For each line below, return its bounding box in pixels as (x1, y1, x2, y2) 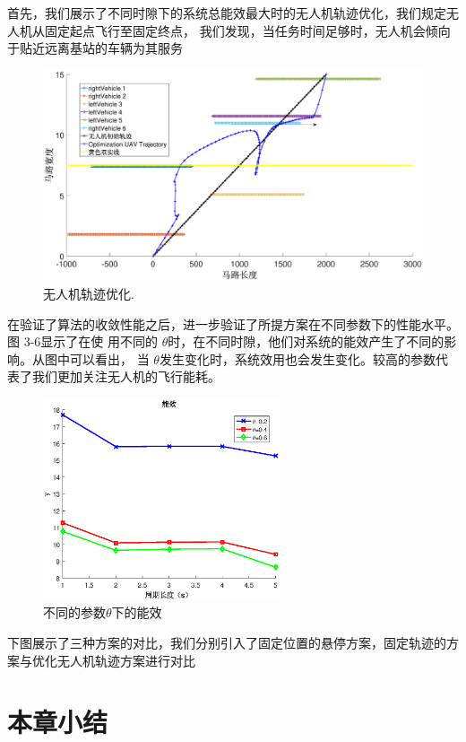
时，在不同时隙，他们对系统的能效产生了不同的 (168, 332, 444, 351)
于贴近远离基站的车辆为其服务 (7, 39, 183, 57)
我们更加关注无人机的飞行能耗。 (31, 367, 220, 386)
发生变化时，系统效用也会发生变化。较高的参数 (159, 349, 436, 368)
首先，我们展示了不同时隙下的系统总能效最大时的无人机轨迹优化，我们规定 (7, 4, 446, 22)
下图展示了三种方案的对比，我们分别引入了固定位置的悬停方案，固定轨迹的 (7, 633, 446, 652)
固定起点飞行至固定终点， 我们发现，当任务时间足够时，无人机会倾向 (44, 21, 451, 39)
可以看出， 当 (69, 349, 150, 368)
